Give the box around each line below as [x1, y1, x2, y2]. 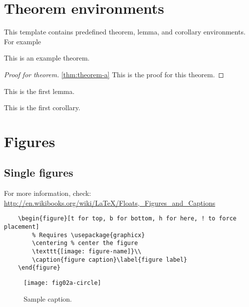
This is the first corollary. [4, 102, 81, 113]
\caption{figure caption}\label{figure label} [32, 256, 187, 263]
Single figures [4, 165, 73, 180]
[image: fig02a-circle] [24, 279, 101, 287]
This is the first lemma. [4, 86, 75, 96]
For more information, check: [4, 188, 91, 198]
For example [4, 36, 41, 46]
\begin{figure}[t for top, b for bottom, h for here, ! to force [18, 215, 237, 222]
